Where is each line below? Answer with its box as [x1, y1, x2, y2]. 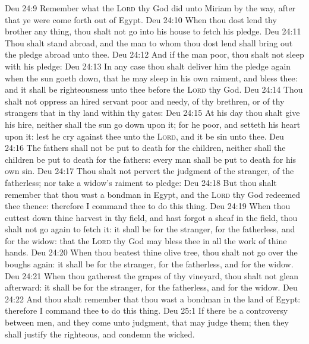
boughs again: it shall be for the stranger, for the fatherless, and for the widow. [5, 258, 294, 270]
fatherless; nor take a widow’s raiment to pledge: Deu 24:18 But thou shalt [5, 176, 277, 188]
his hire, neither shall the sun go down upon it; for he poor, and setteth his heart [5, 118, 301, 130]
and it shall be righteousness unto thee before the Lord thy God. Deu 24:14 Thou [5, 83, 303, 96]
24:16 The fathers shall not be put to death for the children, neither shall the [5, 141, 286, 154]
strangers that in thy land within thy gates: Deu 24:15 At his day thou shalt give [5, 106, 300, 119]
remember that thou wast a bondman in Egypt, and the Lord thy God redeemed [5, 188, 301, 200]
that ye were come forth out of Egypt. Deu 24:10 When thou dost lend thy [5, 13, 277, 26]
